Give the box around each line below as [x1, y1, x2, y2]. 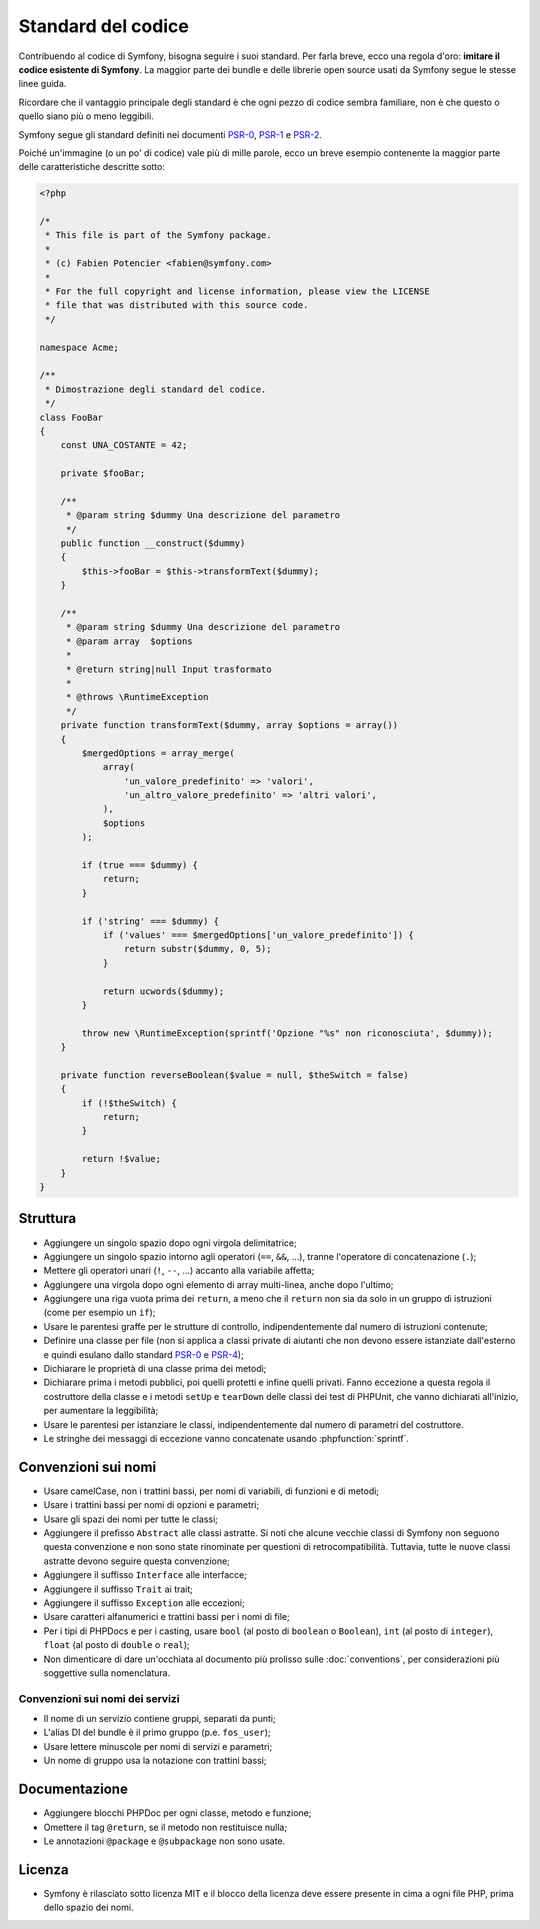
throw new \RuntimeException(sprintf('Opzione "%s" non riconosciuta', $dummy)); [81, 1027, 494, 1039]
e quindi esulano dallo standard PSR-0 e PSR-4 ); [43, 1348, 244, 1360]
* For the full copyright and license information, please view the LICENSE [45, 286, 430, 297]
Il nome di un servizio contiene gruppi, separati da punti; [43, 1713, 276, 1725]
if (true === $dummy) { [81, 860, 199, 871]
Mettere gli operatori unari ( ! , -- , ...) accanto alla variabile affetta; [43, 1265, 315, 1277]
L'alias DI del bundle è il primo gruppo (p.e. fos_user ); [43, 1726, 271, 1739]
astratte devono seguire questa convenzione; [43, 1555, 230, 1567]
